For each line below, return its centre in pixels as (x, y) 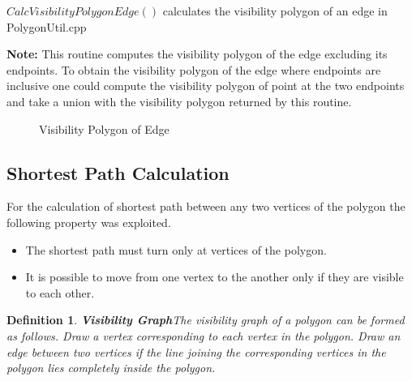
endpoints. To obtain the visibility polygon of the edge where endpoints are (194, 69)
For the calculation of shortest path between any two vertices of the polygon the (206, 206)
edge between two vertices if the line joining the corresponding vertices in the (196, 351)
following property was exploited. (89, 222)
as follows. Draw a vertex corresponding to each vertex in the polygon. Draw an (204, 335)
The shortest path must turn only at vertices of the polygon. (176, 249)
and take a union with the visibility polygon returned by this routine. (179, 101)
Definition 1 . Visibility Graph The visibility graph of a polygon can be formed (206, 320)
